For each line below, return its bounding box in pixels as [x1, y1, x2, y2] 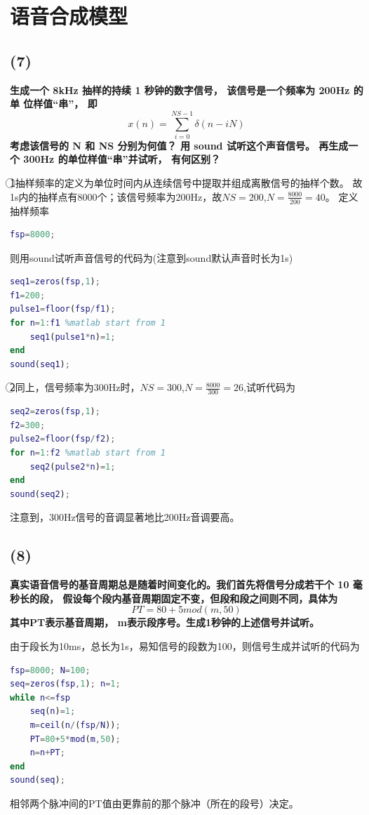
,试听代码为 [243, 380, 295, 395]
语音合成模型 [10, 1, 128, 30]
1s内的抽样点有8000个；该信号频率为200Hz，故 [10, 189, 222, 204]
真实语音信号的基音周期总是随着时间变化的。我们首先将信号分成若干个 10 [10, 577, 349, 592]
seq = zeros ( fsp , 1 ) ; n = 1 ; [10, 679, 121, 689]
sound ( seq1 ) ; [10, 359, 70, 369]
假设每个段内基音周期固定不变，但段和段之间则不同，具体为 [62, 590, 338, 605]
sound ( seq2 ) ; [10, 489, 70, 499]
